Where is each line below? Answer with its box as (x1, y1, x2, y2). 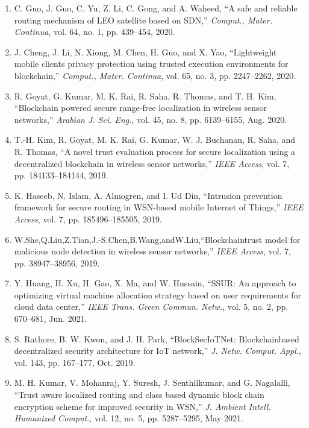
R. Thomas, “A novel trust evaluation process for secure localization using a (14, 145, 296, 157)
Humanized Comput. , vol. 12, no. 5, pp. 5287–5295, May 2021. (14, 412, 243, 424)
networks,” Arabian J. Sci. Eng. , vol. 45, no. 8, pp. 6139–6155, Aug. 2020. (14, 113, 287, 125)
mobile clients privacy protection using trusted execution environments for (14, 57, 289, 70)
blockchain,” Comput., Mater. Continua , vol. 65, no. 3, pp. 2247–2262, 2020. (14, 69, 296, 81)
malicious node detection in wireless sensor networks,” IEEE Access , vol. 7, (14, 245, 292, 257)
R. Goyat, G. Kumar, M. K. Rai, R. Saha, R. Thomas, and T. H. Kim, (14, 89, 276, 102)
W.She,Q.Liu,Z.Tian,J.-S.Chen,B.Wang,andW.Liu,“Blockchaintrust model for (14, 233, 301, 245)
